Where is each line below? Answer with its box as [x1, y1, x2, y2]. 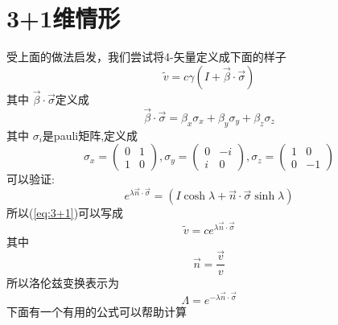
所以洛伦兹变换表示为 [6, 274, 119, 291]
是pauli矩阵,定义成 [42, 126, 138, 143]
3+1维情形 [6, 2, 121, 35]
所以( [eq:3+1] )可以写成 [6, 204, 124, 221]
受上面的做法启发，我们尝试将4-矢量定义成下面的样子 [6, 48, 286, 65]
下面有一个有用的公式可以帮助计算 [6, 302, 187, 319]
